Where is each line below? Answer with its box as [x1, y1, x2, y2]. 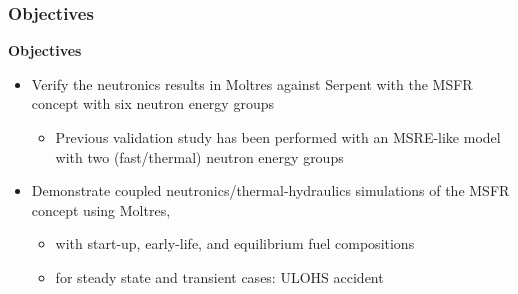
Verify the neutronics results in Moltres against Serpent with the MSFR [31, 73, 473, 94]
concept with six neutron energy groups [31, 93, 274, 114]
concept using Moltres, [31, 199, 171, 220]
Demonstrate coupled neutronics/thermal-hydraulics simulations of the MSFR [31, 180, 510, 201]
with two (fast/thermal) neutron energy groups [55, 146, 344, 167]
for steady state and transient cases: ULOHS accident [55, 266, 384, 287]
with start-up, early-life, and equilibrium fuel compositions [55, 233, 415, 254]
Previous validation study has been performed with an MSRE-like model [55, 127, 501, 147]
